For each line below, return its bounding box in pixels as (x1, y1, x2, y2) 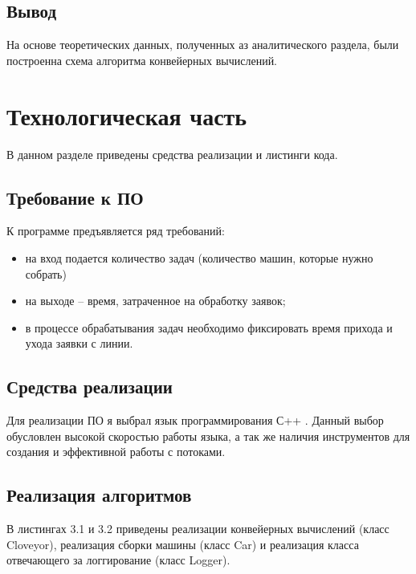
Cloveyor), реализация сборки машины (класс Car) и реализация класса (6, 535, 359, 552)
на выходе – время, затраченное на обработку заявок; (25, 292, 286, 309)
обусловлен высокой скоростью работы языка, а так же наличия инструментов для (6, 427, 410, 444)
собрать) (25, 265, 67, 282)
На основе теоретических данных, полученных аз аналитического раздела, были (6, 36, 399, 53)
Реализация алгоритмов (6, 482, 192, 507)
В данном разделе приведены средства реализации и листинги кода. (6, 145, 338, 162)
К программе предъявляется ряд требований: (6, 222, 225, 239)
